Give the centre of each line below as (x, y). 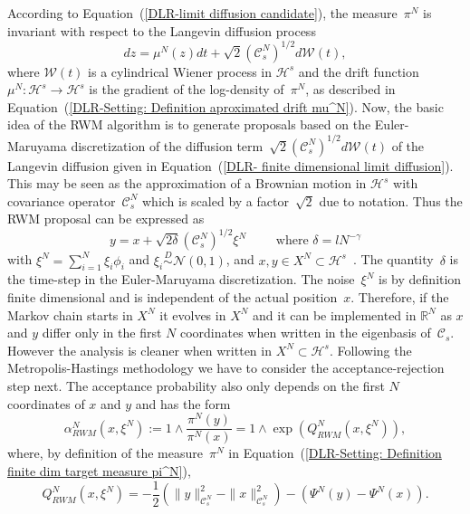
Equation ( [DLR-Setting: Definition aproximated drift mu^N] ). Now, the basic (225, 106)
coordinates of (46, 403)
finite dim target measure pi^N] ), (99, 470)
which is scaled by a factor (215, 200)
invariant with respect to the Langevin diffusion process (162, 30)
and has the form (183, 403)
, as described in (350, 89)
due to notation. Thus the (391, 200)
